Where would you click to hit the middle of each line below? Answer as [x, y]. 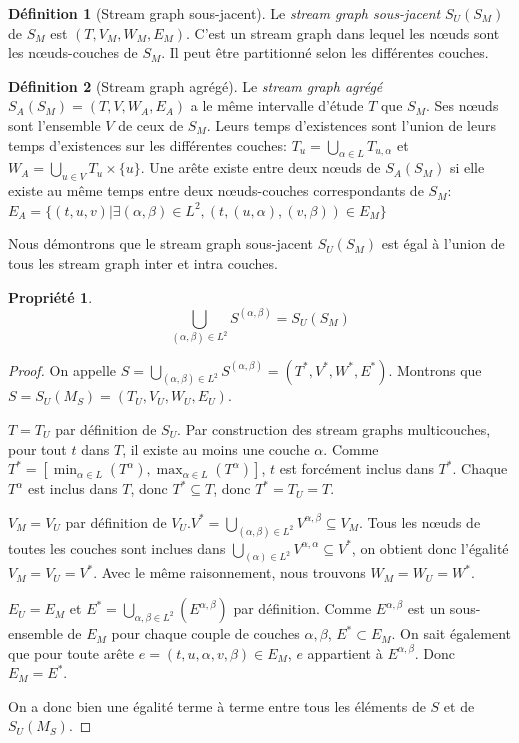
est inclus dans [72, 488]
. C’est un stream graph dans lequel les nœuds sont [343, 32]
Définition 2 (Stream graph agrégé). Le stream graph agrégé [195, 85]
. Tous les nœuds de [419, 521]
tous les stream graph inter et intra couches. [143, 262]
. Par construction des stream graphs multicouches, [334, 428]
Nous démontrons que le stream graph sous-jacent [160, 243]
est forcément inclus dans [356, 468]
